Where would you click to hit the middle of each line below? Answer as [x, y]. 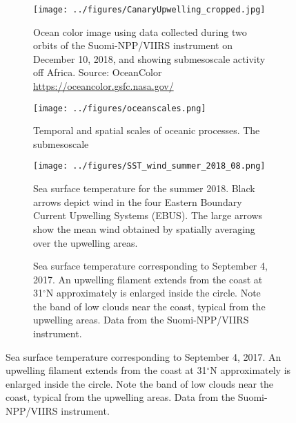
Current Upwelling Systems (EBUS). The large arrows [148, 215]
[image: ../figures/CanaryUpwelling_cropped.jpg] [149, 10]
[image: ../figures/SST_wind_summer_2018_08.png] [149, 166]
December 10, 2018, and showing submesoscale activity [149, 58]
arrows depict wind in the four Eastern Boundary [138, 201]
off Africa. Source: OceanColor [98, 72]
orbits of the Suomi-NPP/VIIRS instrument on [133, 45]
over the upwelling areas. [86, 242]
